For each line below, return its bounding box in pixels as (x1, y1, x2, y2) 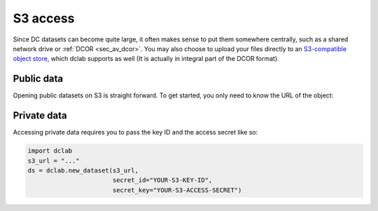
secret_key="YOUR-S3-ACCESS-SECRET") (112, 186, 242, 194)
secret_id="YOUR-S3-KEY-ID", (112, 176, 213, 184)
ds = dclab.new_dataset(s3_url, (27, 166, 139, 175)
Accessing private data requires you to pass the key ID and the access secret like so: (13, 128, 258, 137)
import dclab (27, 147, 73, 155)
